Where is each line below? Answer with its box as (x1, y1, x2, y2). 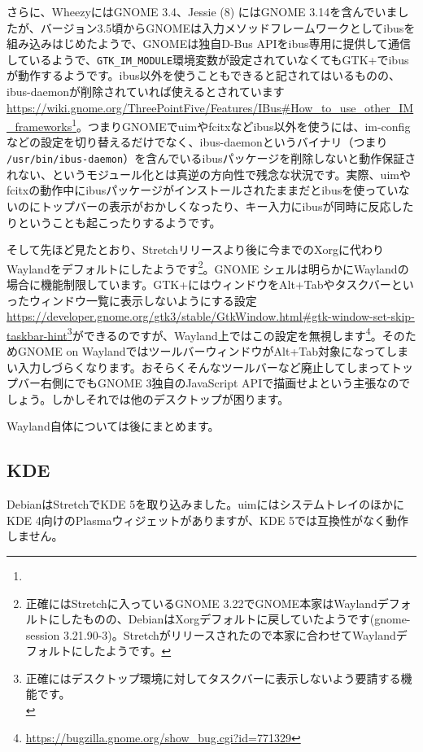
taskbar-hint (7, 326, 68, 343)
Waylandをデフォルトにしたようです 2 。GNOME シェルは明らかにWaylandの (7, 257, 409, 277)
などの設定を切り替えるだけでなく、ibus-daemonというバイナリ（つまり (7, 133, 388, 151)
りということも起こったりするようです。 (7, 213, 221, 230)
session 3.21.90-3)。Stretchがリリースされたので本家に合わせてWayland (25, 626, 396, 643)
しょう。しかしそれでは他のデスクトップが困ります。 (7, 390, 290, 407)
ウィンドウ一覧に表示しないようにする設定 (28, 291, 257, 308)
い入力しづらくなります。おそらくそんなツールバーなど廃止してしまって (7, 358, 391, 375)
